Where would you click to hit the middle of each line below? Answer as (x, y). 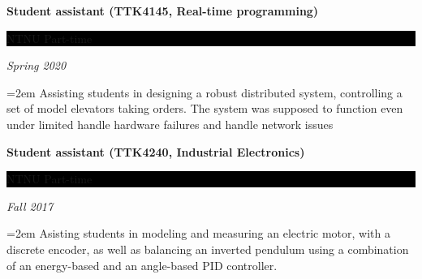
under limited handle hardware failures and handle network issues (170, 124)
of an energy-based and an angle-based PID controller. (142, 265)
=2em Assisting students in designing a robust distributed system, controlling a (205, 92)
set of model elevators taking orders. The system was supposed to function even (205, 108)
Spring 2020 (37, 65)
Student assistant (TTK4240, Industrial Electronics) (156, 151)
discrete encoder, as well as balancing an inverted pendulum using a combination (208, 249)
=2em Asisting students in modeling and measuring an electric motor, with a (198, 233)
